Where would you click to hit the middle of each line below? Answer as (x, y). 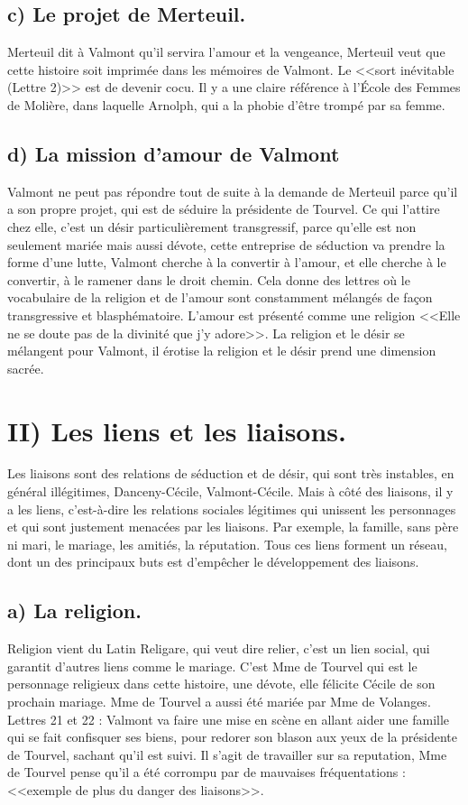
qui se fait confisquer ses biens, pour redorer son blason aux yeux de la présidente (233, 737)
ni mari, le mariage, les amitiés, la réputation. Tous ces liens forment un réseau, (227, 544)
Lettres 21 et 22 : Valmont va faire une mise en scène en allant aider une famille (229, 719)
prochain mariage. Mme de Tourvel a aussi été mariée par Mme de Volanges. (219, 701)
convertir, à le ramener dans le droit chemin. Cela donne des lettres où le (209, 279)
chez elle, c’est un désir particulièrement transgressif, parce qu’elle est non (212, 226)
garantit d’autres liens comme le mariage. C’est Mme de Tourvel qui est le (212, 666)
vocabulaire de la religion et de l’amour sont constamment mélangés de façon (220, 297)
